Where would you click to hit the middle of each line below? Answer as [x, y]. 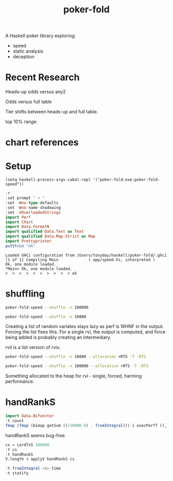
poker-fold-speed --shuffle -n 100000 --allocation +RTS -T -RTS [77, 366]
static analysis [28, 51]
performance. [20, 382]
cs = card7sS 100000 [28, 445]
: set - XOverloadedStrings [33, 212]
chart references [42, 142]
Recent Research [42, 78]
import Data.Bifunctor [30, 416]
